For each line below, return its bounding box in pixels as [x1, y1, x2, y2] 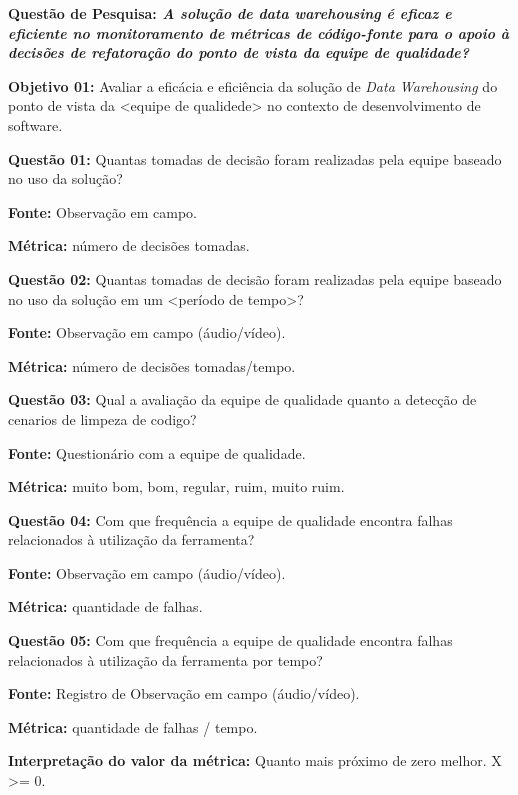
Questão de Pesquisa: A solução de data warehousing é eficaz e [8, 3, 452, 23]
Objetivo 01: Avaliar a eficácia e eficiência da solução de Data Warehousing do [8, 75, 498, 96]
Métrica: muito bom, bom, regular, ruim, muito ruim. [8, 476, 345, 497]
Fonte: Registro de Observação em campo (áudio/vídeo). [8, 683, 360, 704]
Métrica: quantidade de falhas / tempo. [8, 716, 258, 737]
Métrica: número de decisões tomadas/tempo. [8, 355, 296, 376]
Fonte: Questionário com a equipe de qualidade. [8, 442, 306, 463]
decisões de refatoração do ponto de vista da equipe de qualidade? [8, 42, 470, 63]
